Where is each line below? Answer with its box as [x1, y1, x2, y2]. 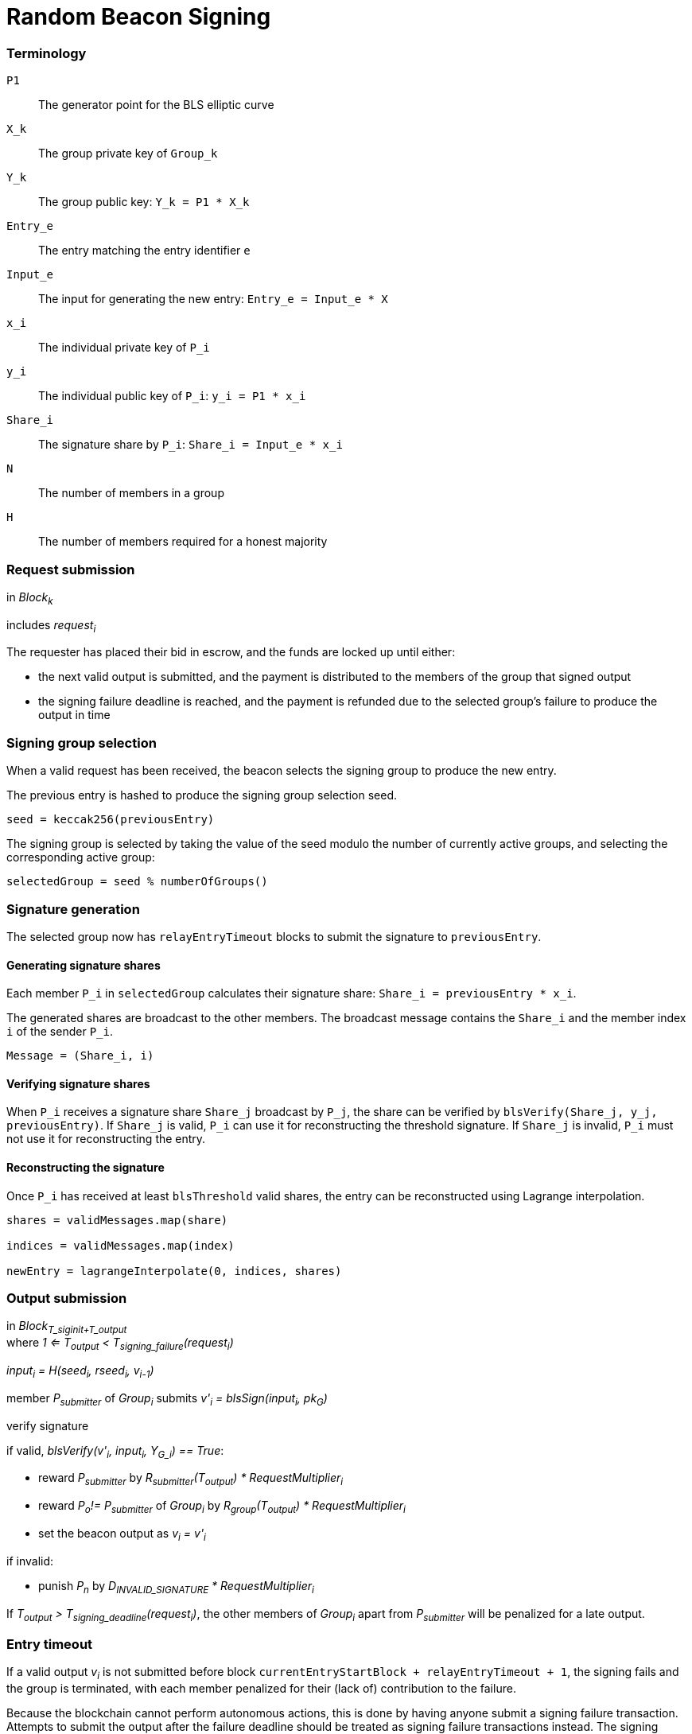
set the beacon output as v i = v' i [38, 1526, 206, 1543]
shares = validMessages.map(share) [6, 1213, 228, 1227]
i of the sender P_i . [6, 1024, 113, 1039]
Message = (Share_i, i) [6, 1049, 154, 1063]
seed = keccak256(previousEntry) [6, 813, 215, 826]
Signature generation [6, 900, 140, 917]
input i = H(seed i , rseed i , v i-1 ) [6, 1363, 154, 1380]
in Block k [6, 589, 53, 607]
